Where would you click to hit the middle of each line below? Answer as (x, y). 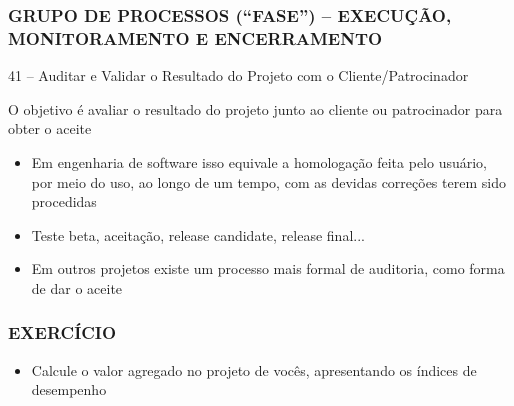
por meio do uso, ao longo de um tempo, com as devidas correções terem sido (268, 181)
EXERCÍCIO (62, 332)
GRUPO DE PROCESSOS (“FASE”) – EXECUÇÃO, (230, 14)
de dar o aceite (77, 287)
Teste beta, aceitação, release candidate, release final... (198, 234)
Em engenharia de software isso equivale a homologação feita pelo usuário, (259, 161)
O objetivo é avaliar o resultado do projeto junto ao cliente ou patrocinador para (255, 108)
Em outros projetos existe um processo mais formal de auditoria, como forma (268, 268)
